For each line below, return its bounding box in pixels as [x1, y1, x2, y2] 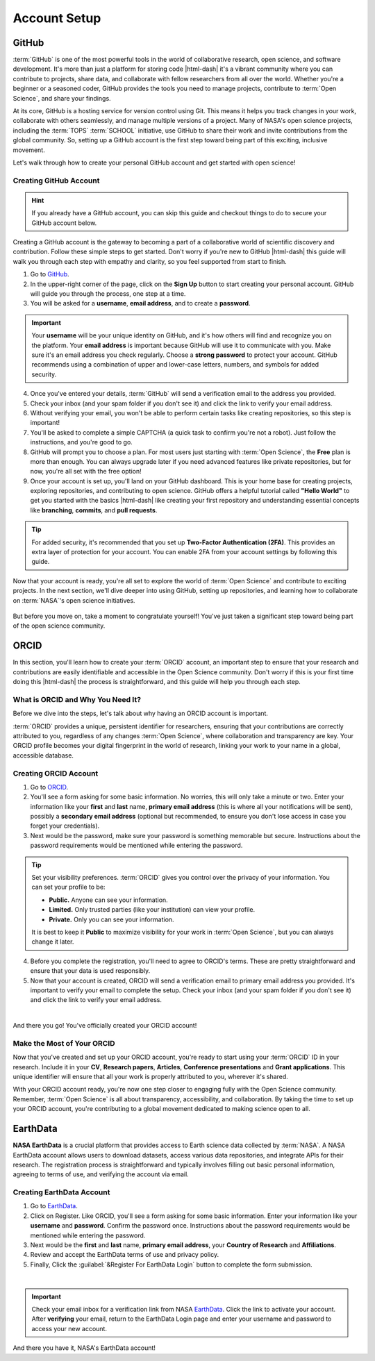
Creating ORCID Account [12, 768, 99, 778]
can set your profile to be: [31, 883, 106, 892]
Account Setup [12, 10, 101, 26]
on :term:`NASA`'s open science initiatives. [12, 596, 135, 604]
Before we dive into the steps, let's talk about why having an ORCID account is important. [12, 709, 269, 718]
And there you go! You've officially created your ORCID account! [12, 1021, 197, 1030]
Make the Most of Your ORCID [12, 1038, 115, 1048]
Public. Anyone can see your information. [49, 896, 168, 904]
